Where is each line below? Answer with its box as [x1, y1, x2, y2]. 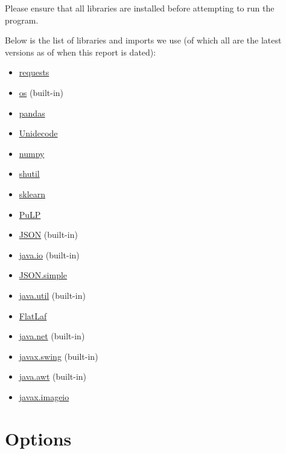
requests [19, 66, 49, 78]
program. [5, 13, 39, 26]
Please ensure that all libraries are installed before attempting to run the [5, 2, 275, 14]
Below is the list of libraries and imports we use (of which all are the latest [5, 34, 282, 46]
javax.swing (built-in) [19, 350, 98, 362]
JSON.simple [19, 269, 68, 281]
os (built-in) [19, 86, 64, 98]
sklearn [19, 187, 46, 200]
